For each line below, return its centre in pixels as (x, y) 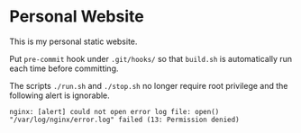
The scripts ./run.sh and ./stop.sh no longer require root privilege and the (149, 85)
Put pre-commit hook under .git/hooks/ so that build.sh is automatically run (151, 58)
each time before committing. (64, 68)
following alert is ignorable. (59, 95)
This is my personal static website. (73, 41)
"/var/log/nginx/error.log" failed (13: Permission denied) (125, 120)
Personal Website (77, 17)
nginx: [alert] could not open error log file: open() (114, 111)
